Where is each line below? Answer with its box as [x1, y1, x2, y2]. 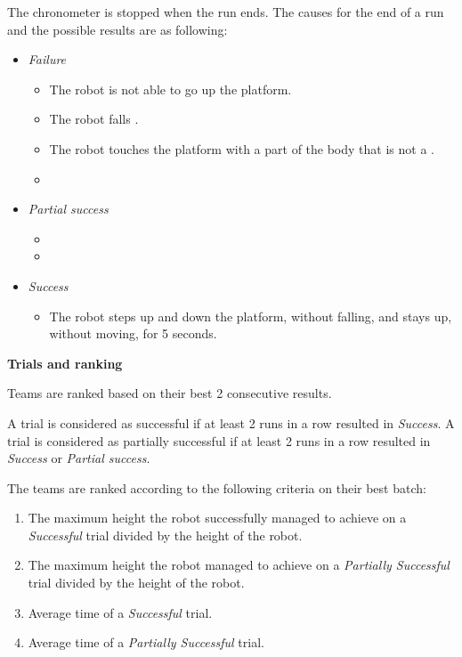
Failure [28, 50, 67, 69]
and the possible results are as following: [7, 20, 228, 38]
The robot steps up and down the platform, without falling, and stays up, [49, 306, 452, 325]
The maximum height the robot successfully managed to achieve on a [28, 508, 407, 527]
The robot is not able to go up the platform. [49, 79, 292, 98]
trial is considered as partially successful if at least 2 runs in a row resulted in [7, 431, 431, 450]
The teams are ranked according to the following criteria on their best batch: [7, 478, 426, 497]
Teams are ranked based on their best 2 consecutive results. [7, 384, 332, 402]
